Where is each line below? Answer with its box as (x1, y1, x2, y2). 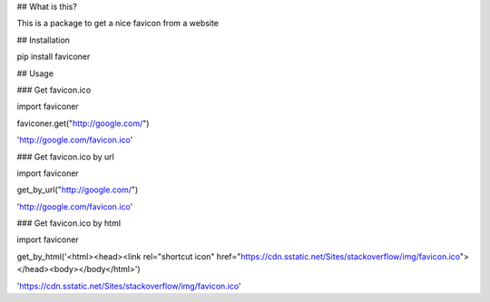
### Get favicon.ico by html (16, 218, 122, 229)
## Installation (16, 34, 70, 45)
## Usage (16, 68, 54, 79)
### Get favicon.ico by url (16, 151, 115, 162)
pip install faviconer (16, 51, 91, 63)
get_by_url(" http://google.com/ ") (16, 184, 139, 195)
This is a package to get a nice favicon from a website (16, 18, 220, 29)
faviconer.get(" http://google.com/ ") (16, 118, 150, 129)
